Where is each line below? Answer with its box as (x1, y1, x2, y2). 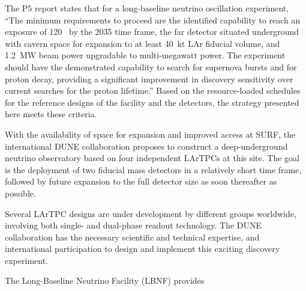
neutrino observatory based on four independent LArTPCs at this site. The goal (5, 152, 299, 164)
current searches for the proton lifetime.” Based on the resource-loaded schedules (5, 84, 301, 97)
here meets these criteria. (5, 108, 97, 120)
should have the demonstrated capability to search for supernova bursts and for (5, 60, 297, 73)
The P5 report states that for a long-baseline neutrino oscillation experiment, (5, 2, 289, 14)
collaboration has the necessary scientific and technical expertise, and (5, 230, 260, 243)
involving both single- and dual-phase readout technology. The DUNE (5, 219, 262, 231)
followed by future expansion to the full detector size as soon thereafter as (5, 175, 277, 188)
